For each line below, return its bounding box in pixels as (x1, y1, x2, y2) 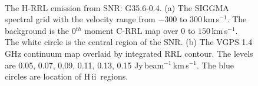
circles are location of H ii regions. (5, 70, 128, 82)
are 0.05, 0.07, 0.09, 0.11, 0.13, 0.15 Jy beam (5, 59, 164, 71)
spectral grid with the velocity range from (5, 13, 156, 25)
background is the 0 (5, 24, 76, 36)
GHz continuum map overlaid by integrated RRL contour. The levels (5, 47, 253, 59)
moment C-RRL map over (84, 24, 178, 36)
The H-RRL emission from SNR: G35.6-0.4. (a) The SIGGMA (5, 1, 229, 13)
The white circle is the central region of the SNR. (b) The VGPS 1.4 (5, 36, 253, 48)
